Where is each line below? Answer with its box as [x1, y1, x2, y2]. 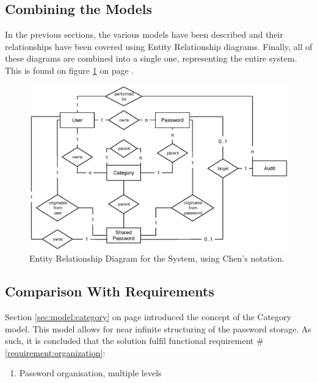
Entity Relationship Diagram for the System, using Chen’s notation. [29, 252, 284, 265]
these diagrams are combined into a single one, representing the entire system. [5, 52, 297, 65]
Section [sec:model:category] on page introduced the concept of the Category [5, 310, 292, 323]
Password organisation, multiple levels [19, 367, 162, 379]
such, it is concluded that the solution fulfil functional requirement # [5, 334, 264, 347]
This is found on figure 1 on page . [5, 63, 134, 76]
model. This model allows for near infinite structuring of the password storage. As [5, 322, 312, 335]
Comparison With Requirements [5, 282, 214, 301]
